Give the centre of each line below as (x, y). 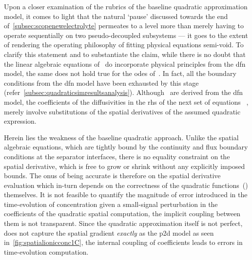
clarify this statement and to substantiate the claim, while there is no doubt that (125, 54)
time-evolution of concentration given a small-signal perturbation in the (111, 204)
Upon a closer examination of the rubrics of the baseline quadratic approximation (126, 6)
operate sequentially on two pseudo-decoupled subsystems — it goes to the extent (126, 35)
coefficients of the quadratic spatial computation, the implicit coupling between (122, 214)
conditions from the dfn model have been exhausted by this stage (101, 83)
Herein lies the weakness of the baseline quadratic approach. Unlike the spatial (121, 137)
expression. (20, 121)
